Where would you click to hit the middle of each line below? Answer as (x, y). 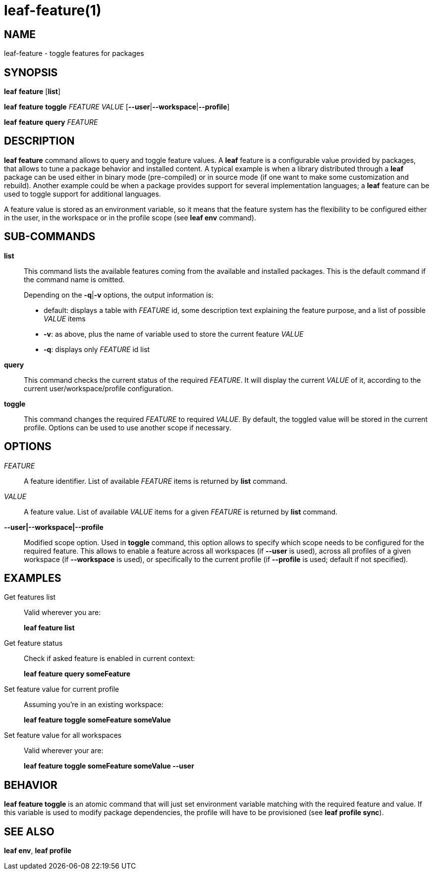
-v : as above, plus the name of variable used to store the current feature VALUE (174, 334)
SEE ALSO (29, 831)
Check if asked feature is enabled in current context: (109, 659)
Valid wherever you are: (62, 613)
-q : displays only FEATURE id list (97, 349)
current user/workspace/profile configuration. (99, 388)
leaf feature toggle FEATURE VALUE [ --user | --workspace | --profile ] (117, 107)
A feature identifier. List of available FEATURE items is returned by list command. (156, 481)
